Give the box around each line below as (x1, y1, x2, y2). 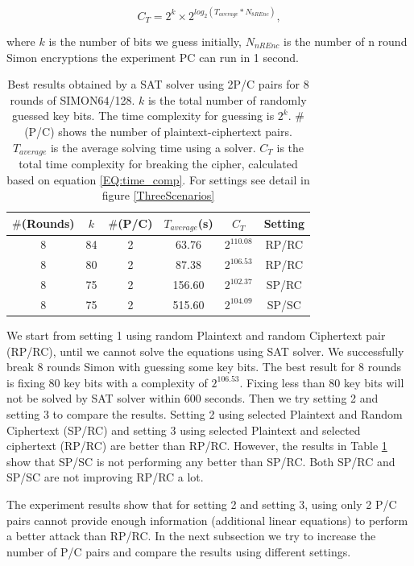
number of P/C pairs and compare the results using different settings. (6, 543, 351, 560)
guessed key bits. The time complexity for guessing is (12, 107, 275, 124)
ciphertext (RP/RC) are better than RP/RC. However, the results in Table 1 (6, 437, 387, 454)
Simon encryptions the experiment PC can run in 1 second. (6, 48, 299, 65)
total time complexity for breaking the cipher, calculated (19, 155, 298, 171)
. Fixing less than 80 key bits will (239, 374, 404, 390)
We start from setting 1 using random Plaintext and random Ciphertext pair (6, 327, 386, 344)
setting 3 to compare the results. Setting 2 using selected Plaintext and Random (6, 406, 403, 423)
